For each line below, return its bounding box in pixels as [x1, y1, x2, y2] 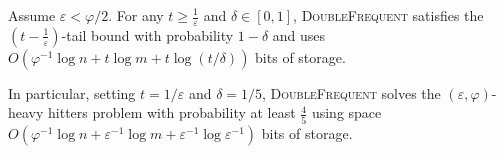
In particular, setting [8, 82, 136, 103]
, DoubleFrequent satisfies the [293, 5, 484, 25]
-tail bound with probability [61, 24, 234, 45]
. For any [108, 5, 164, 25]
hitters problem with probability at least [48, 102, 296, 123]
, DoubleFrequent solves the [262, 82, 441, 103]
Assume [8, 5, 56, 25]
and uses [272, 24, 326, 45]
